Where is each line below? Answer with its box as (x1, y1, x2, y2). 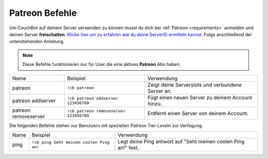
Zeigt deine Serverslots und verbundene (147, 81, 242, 88)
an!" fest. (117, 144, 139, 151)
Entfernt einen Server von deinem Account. (147, 109, 249, 116)
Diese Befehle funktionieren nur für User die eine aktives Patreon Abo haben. (22, 61, 181, 67)
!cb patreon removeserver (67, 108, 126, 113)
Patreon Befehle (9, 7, 77, 18)
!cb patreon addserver (67, 96, 119, 101)
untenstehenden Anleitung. (9, 39, 65, 45)
